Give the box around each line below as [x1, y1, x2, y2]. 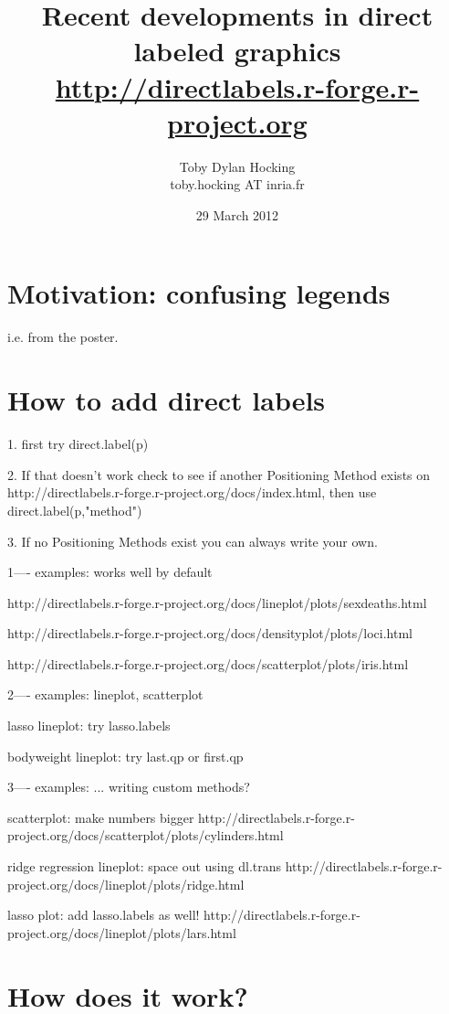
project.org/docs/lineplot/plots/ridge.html [7, 874, 245, 893]
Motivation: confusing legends [7, 274, 391, 312]
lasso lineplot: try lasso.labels [7, 716, 171, 735]
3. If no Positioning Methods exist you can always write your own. [7, 531, 378, 550]
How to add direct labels [7, 381, 326, 419]
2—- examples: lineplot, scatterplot [7, 685, 204, 704]
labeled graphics [133, 32, 341, 69]
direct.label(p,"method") [7, 500, 142, 519]
